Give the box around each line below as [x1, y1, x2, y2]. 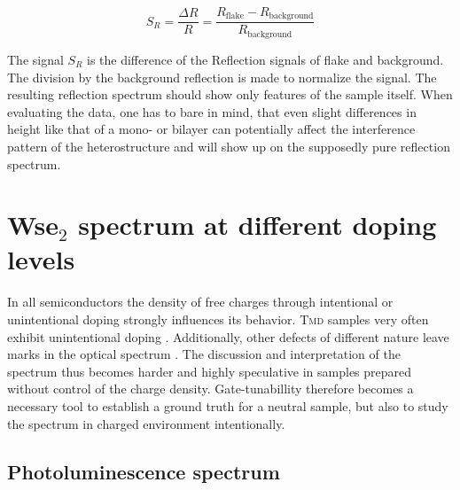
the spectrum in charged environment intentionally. [7, 414, 285, 432]
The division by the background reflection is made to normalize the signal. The [7, 67, 437, 86]
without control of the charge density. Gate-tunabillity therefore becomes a [7, 379, 414, 398]
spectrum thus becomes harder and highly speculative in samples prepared [7, 362, 412, 380]
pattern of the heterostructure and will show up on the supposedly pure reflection [7, 136, 450, 155]
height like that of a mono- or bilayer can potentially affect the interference [7, 120, 416, 138]
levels [7, 241, 75, 277]
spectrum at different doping [78, 206, 437, 243]
